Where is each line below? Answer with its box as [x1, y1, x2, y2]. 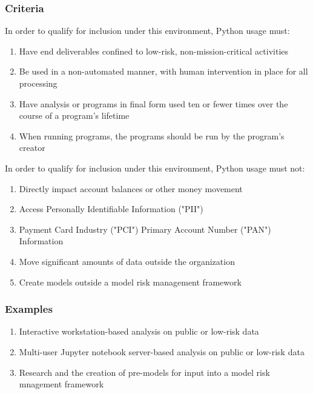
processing [19, 77, 58, 89]
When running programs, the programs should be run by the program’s [19, 129, 285, 142]
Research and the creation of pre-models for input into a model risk [19, 366, 270, 378]
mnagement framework [19, 378, 104, 390]
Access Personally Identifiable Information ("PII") [19, 202, 203, 215]
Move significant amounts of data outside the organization [19, 255, 235, 267]
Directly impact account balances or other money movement [19, 182, 243, 195]
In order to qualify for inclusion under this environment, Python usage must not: [5, 161, 305, 174]
